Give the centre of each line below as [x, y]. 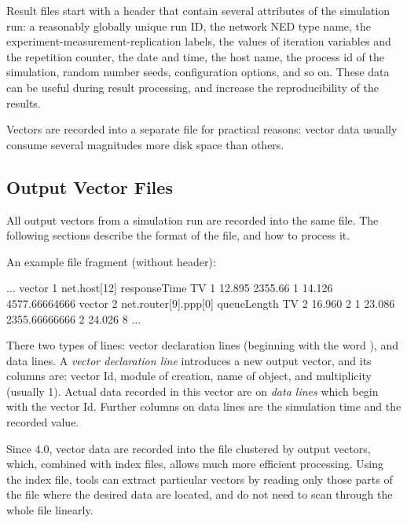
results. [24, 102]
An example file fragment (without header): [111, 261]
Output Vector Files [90, 187]
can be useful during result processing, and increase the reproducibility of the [192, 87]
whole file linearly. [50, 510]
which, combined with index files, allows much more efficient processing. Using [195, 464]
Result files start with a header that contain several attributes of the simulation [198, 10]
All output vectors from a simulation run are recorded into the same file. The [192, 219]
